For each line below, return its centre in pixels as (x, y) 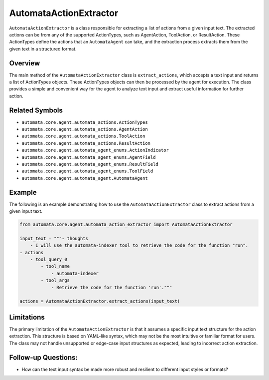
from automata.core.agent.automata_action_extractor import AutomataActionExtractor (126, 224)
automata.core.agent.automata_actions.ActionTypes (85, 122)
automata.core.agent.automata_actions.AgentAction (85, 129)
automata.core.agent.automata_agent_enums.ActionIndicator (95, 150)
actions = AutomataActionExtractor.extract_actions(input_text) (100, 301)
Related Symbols (36, 110)
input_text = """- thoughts (54, 238)
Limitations (27, 317)
